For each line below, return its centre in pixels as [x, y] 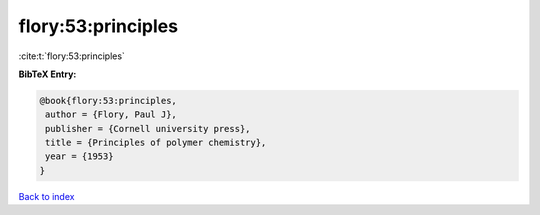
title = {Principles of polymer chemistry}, [156, 143]
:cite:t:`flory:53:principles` [71, 56]
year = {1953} [79, 156]
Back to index [46, 196]
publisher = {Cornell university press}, [148, 128]
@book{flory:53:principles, [108, 100]
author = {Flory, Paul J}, [111, 114]
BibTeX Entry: [47, 74]
